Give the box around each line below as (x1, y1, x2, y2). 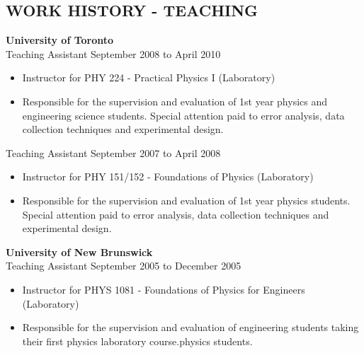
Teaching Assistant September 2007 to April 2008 (6, 145, 221, 160)
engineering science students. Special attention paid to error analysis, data (22, 108, 345, 122)
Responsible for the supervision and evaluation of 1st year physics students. (22, 192, 351, 207)
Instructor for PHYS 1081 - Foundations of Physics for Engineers (22, 282, 305, 296)
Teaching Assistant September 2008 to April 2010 (6, 46, 221, 61)
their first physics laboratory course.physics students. (22, 333, 253, 348)
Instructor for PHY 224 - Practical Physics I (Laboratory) (22, 70, 275, 85)
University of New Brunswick (6, 244, 153, 259)
